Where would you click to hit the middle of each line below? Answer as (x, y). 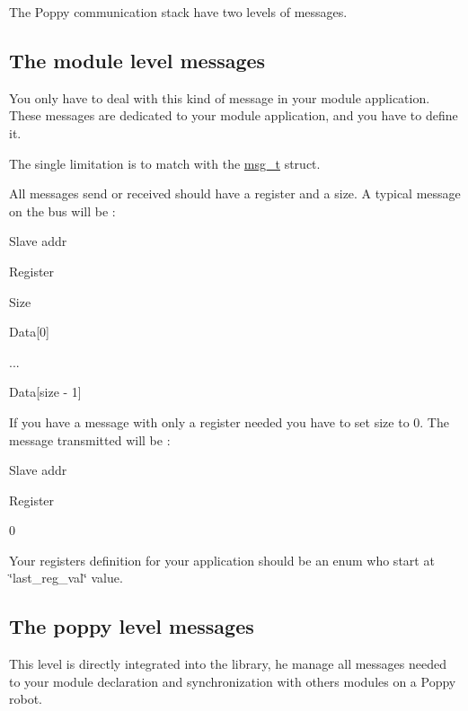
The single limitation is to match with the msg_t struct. (165, 163)
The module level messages (137, 60)
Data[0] (29, 332)
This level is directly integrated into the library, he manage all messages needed (228, 664)
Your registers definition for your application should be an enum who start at (222, 560)
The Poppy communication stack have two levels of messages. (178, 12)
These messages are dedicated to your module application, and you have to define (234, 115)
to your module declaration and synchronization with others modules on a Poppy (233, 681)
